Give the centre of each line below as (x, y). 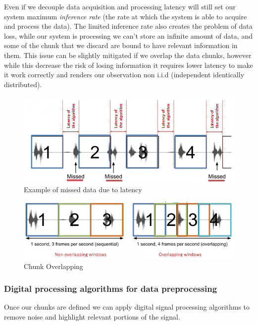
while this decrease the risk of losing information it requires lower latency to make (128, 65)
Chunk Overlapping (53, 266)
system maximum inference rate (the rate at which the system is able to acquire (126, 16)
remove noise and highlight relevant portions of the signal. (92, 316)
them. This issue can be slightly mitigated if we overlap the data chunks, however (128, 55)
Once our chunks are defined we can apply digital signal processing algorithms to (127, 307)
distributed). (23, 84)
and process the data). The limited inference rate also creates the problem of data (128, 26)
